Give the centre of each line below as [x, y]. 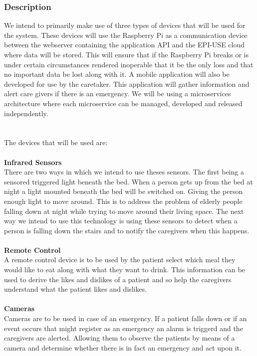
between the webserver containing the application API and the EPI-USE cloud [125, 45]
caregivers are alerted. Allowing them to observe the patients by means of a [120, 338]
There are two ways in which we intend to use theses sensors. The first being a [124, 172]
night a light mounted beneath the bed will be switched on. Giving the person [124, 191]
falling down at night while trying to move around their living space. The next [124, 211]
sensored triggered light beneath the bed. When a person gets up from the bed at [128, 181]
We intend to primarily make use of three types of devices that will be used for [125, 25]
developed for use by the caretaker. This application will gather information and [127, 84]
